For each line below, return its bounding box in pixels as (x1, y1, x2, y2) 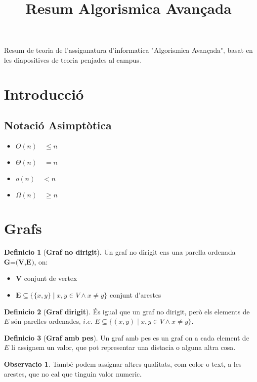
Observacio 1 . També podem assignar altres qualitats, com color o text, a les (4, 359, 242, 369)
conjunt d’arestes (109, 290, 161, 300)
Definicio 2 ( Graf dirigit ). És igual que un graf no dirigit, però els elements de (4, 306, 250, 316)
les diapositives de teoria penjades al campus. (4, 54, 141, 65)
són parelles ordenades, (11, 316, 81, 326)
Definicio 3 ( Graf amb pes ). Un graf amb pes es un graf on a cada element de (4, 332, 250, 343)
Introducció (4, 83, 84, 104)
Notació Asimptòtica (4, 117, 112, 133)
